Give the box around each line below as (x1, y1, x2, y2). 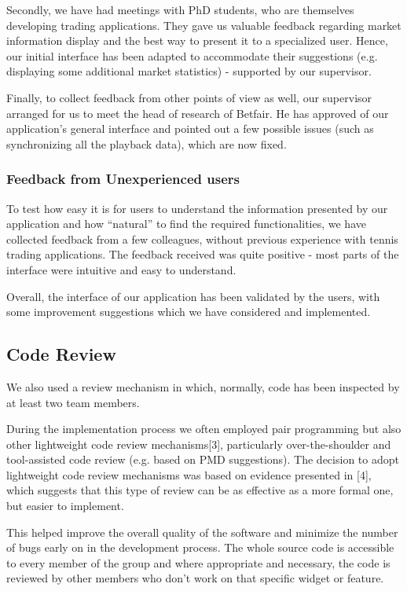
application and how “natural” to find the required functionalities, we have (6, 215, 366, 232)
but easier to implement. (6, 497, 124, 514)
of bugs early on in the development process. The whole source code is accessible (6, 539, 394, 556)
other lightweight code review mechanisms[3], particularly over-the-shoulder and (6, 435, 391, 452)
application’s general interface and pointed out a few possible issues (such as (6, 120, 374, 137)
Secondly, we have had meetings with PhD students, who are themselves (6, 2, 354, 17)
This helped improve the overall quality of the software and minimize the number (6, 523, 398, 540)
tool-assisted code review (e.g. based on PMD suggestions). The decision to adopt (6, 451, 399, 468)
